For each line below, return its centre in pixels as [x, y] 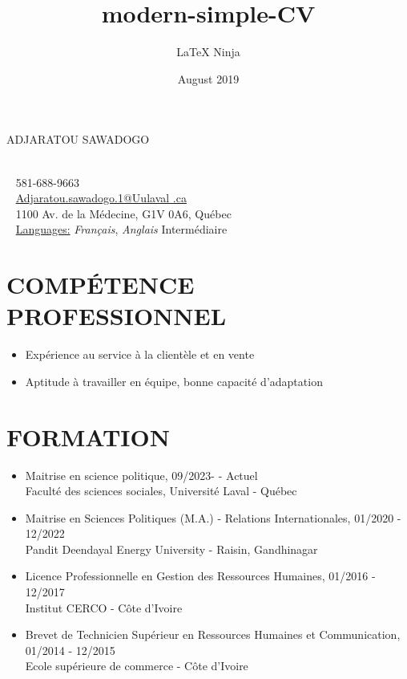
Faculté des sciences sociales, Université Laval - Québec [161, 491]
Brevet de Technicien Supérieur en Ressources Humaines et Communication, [213, 634]
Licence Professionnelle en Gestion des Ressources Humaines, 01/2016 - [200, 576]
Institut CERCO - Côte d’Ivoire [104, 607]
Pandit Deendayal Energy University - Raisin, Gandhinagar [171, 549]
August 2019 [208, 78]
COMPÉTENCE [101, 285]
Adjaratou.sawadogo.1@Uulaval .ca [101, 198]
